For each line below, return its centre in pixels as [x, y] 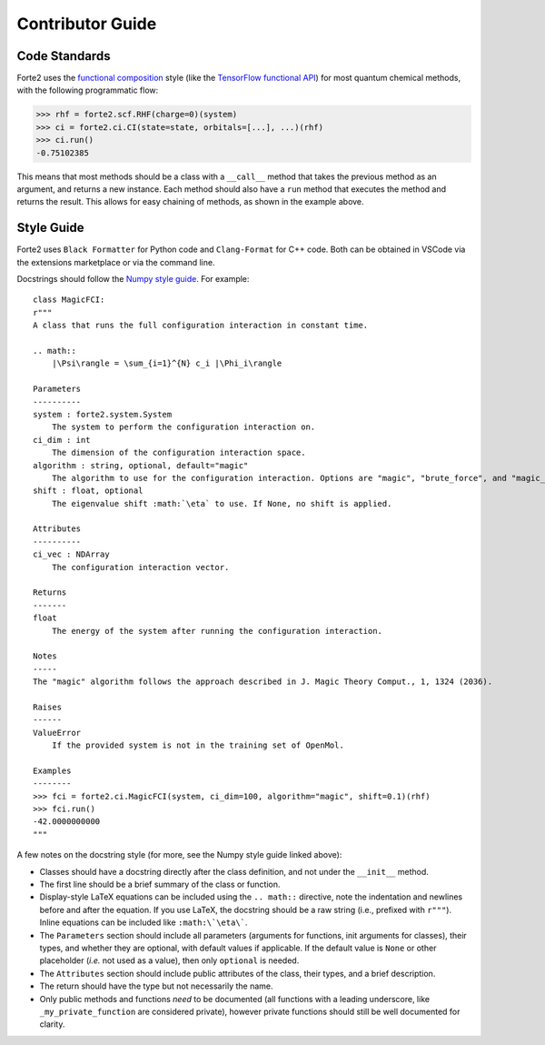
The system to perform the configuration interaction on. [183, 427]
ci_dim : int [62, 440]
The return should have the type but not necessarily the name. [156, 986]
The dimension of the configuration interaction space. [178, 453]
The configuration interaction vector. [140, 567]
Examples [52, 770]
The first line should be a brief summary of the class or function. [160, 884]
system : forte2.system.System [103, 414]
